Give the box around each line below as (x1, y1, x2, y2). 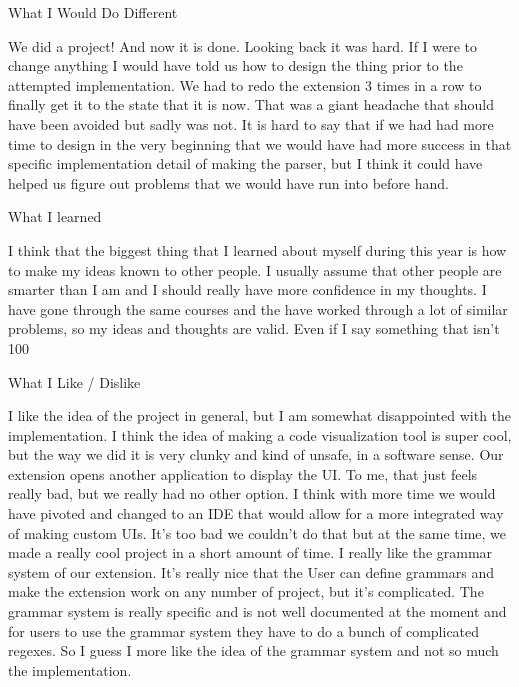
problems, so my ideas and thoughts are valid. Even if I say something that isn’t (8, 318, 500, 339)
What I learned (8, 206, 102, 227)
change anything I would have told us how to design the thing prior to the (8, 55, 463, 76)
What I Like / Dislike (8, 371, 141, 392)
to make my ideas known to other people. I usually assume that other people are (8, 259, 502, 280)
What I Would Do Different (8, 2, 178, 22)
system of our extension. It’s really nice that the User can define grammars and (8, 561, 494, 582)
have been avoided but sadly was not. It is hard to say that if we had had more (8, 113, 494, 134)
